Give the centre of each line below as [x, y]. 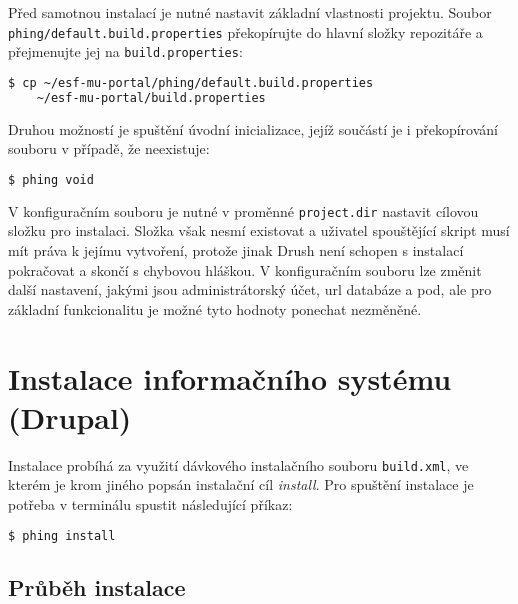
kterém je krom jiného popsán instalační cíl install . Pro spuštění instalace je [241, 484]
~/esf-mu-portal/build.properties [151, 97]
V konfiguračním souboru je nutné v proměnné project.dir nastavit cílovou [243, 210]
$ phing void [51, 179]
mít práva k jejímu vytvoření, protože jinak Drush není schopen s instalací [236, 249]
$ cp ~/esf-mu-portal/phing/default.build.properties [191, 82]
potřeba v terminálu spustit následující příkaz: [150, 503]
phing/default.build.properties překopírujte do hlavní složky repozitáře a [245, 31]
